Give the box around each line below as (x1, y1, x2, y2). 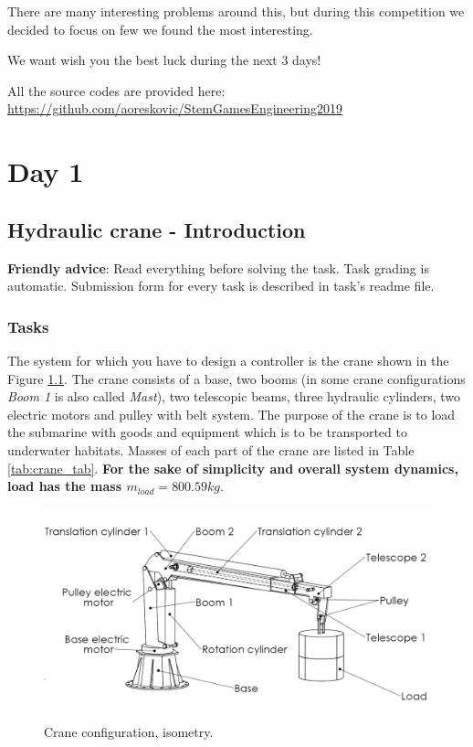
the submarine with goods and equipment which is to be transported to (7, 422, 407, 442)
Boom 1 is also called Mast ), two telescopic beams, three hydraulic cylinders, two (7, 387, 461, 406)
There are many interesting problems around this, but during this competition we (7, 2, 465, 20)
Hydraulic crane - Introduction (7, 215, 306, 243)
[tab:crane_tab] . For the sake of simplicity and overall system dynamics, (7, 458, 458, 477)
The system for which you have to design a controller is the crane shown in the (7, 350, 449, 369)
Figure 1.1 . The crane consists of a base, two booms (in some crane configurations (7, 368, 466, 388)
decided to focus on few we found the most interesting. (7, 19, 313, 38)
